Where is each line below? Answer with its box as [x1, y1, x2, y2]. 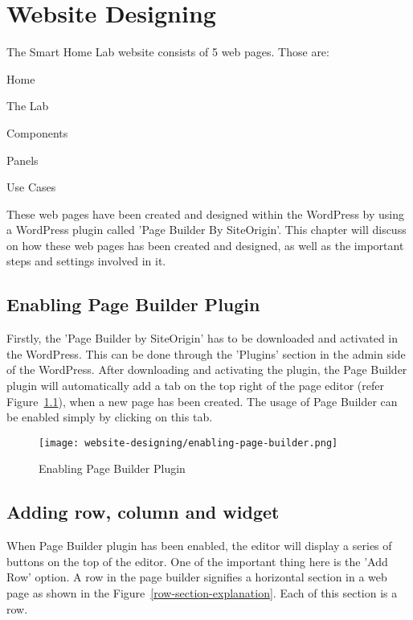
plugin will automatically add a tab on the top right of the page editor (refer [6, 377, 384, 394]
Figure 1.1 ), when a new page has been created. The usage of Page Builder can [6, 392, 398, 409]
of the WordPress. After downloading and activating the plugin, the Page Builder [6, 361, 407, 378]
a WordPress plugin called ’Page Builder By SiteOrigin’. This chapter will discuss [6, 221, 407, 238]
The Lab [6, 97, 49, 114]
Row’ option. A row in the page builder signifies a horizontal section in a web [6, 569, 387, 585]
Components [6, 124, 68, 141]
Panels [6, 151, 39, 168]
